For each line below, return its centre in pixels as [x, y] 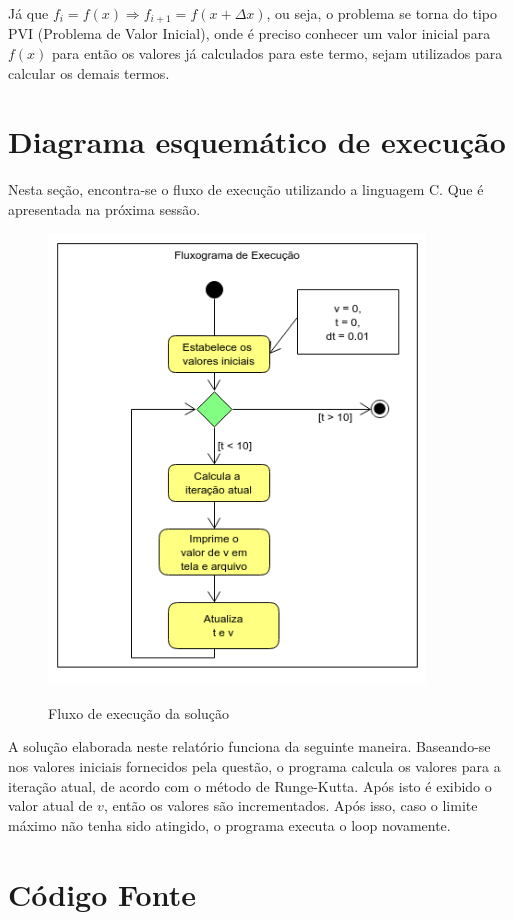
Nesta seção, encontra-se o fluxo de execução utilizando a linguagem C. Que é [246, 189]
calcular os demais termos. [89, 72]
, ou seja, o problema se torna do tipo [382, 13]
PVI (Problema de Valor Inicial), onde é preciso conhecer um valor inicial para [249, 33]
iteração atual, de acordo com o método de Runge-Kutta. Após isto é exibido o [250, 785]
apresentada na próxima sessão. [104, 208]
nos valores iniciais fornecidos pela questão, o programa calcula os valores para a [254, 766]
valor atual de [50, 805]
